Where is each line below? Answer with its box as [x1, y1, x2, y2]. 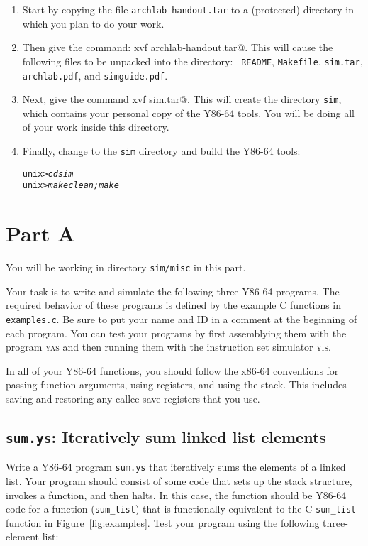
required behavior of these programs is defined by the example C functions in [6, 297, 342, 312]
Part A [6, 219, 75, 248]
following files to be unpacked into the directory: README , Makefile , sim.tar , [22, 53, 363, 68]
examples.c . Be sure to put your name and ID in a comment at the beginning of [6, 311, 357, 326]
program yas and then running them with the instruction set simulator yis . [6, 339, 331, 354]
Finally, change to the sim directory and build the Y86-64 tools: [22, 143, 301, 158]
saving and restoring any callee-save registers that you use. [6, 391, 260, 405]
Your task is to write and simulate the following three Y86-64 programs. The [6, 283, 340, 298]
